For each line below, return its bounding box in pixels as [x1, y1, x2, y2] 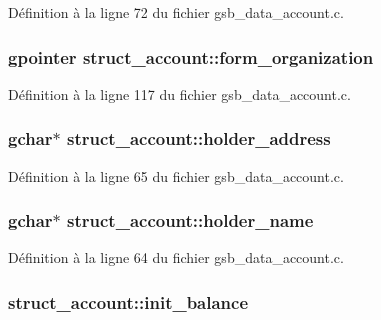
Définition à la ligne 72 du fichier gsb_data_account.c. [8, 2, 344, 22]
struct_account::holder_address [67, 126, 331, 151]
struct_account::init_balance [8, 289, 249, 314]
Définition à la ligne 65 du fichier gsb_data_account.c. [8, 165, 344, 186]
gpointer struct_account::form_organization [8, 44, 374, 69]
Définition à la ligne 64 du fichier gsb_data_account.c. [8, 247, 344, 268]
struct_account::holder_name [67, 208, 314, 233]
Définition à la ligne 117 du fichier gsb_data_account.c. [8, 83, 351, 104]
